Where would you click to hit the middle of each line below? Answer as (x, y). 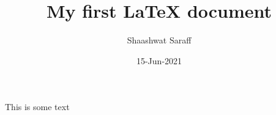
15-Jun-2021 (159, 60)
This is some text (37, 107)
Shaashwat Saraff (159, 40)
